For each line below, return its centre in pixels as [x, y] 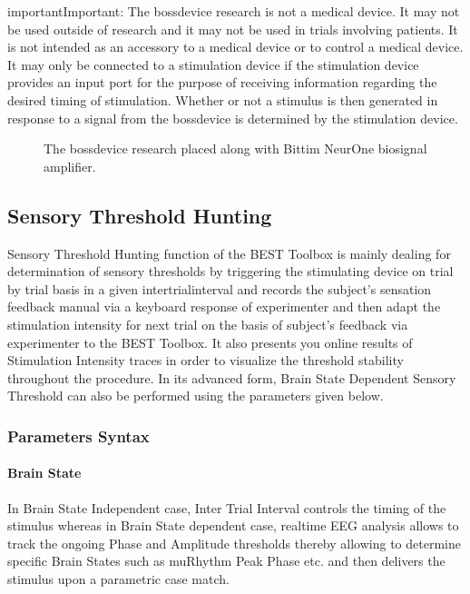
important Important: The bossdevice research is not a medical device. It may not [234, 11]
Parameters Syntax [78, 436]
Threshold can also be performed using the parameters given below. [196, 396]
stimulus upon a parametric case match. [118, 578]
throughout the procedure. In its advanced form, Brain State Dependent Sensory [232, 377]
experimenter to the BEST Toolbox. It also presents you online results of [210, 342]
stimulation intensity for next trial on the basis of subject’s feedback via [208, 324]
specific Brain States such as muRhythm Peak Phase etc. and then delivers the [226, 561]
